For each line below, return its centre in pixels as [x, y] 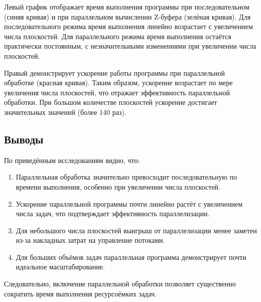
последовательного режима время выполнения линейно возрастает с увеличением [128, 26]
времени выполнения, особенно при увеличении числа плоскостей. [118, 186]
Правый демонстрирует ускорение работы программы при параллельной [114, 72]
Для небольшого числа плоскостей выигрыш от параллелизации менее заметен [136, 230]
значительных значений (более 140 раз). [65, 112]
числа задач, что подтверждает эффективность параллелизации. [113, 213]
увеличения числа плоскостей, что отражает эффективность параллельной [117, 92]
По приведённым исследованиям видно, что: [72, 160]
